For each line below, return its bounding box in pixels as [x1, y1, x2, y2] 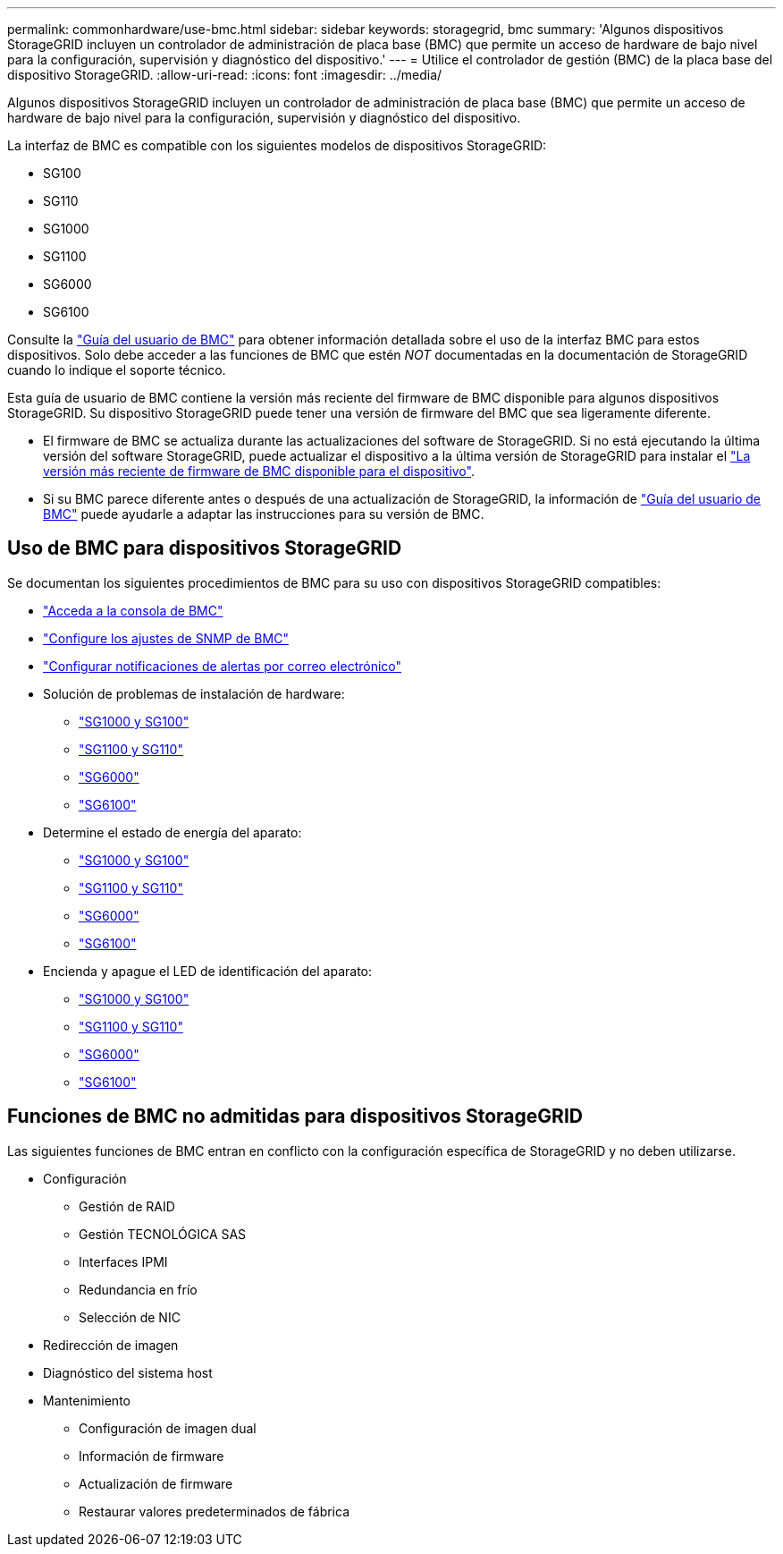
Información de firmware [79, 1448, 224, 1464]
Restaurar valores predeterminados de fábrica [79, 1503, 350, 1519]
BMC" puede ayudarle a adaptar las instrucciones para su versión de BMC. [43, 506, 484, 522]
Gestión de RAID [79, 1198, 175, 1214]
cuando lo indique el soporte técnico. [7, 362, 226, 378]
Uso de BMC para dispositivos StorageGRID [7, 537, 402, 560]
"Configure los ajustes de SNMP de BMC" [43, 630, 289, 646]
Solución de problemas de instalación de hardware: [43, 685, 345, 701]
